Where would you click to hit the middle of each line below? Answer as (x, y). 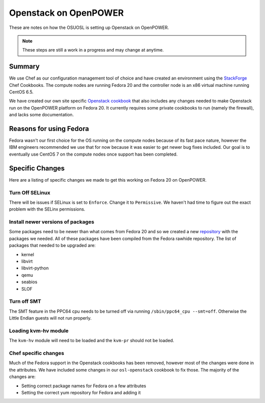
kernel (28, 254)
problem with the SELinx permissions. (47, 209)
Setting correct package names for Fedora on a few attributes (84, 386)
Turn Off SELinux (30, 192)
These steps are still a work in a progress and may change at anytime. (93, 50)
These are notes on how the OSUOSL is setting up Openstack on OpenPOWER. (89, 27)
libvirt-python (35, 268)
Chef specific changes (37, 353)
